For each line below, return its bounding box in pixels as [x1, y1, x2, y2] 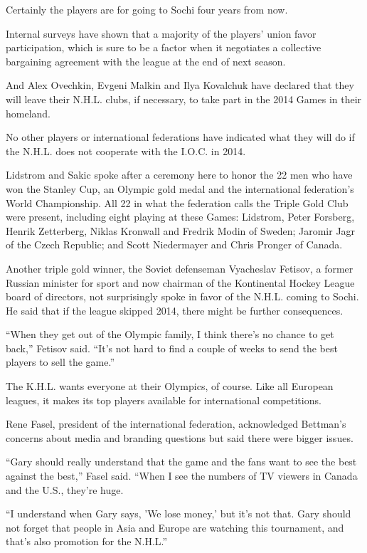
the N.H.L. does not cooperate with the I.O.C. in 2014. [6, 143, 246, 158]
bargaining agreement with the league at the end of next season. [6, 53, 286, 68]
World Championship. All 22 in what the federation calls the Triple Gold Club [6, 195, 349, 210]
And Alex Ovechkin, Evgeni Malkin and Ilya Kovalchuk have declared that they [6, 78, 354, 93]
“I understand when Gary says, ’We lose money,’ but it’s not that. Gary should [6, 506, 351, 521]
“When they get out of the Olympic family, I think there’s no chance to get [6, 327, 334, 342]
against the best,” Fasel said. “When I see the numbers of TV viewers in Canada [6, 468, 358, 483]
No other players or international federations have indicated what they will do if [6, 130, 355, 144]
